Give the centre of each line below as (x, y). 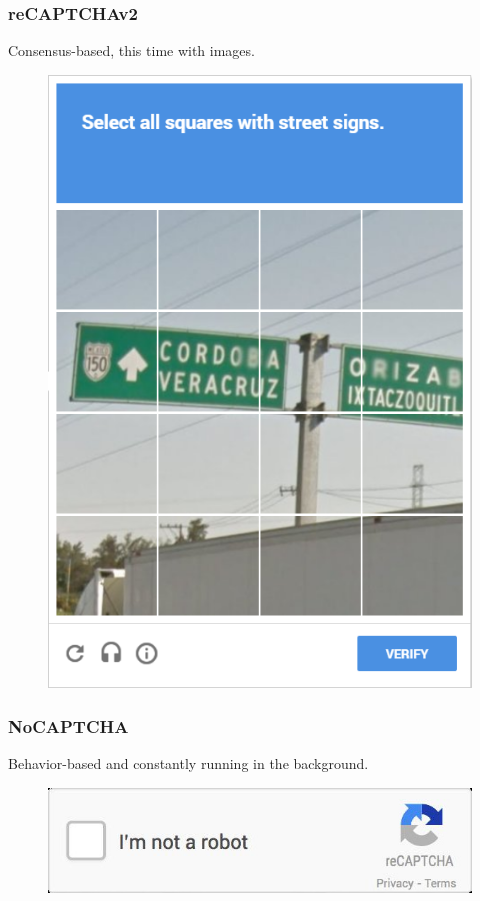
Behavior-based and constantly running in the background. (188, 763)
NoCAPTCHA (68, 726)
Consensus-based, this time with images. (131, 50)
